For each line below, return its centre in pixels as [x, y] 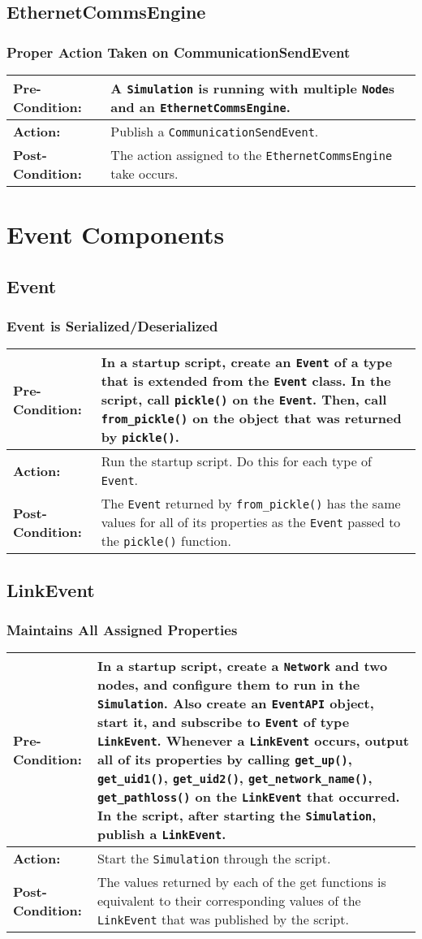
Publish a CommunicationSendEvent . [215, 131]
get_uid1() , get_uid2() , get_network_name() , [235, 778]
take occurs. [144, 173]
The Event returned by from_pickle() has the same [251, 504]
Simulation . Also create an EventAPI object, [235, 703]
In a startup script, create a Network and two [242, 666]
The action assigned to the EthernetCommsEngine [252, 155]
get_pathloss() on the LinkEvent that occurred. [248, 797]
